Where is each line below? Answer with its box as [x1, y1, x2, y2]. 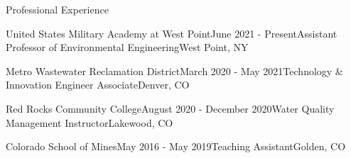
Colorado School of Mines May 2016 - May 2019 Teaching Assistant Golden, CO [6, 139, 346, 154]
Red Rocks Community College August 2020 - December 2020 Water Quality [6, 101, 335, 115]
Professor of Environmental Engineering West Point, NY [6, 40, 249, 55]
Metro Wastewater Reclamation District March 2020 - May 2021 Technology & [6, 63, 343, 78]
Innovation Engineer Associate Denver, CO [6, 77, 190, 92]
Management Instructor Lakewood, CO [6, 115, 173, 130]
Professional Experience [6, 2, 109, 16]
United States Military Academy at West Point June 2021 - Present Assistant [6, 26, 337, 40]
